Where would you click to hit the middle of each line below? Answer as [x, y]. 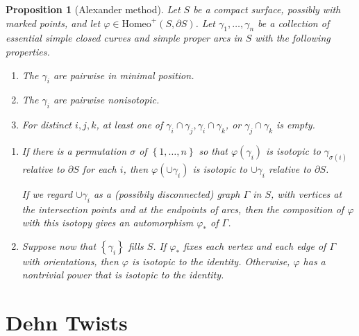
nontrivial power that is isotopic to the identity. [123, 275]
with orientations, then [70, 261]
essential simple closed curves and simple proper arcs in [124, 38]
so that [213, 150]
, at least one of [130, 125]
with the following [293, 38]
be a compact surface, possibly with [267, 9]
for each [99, 168]
